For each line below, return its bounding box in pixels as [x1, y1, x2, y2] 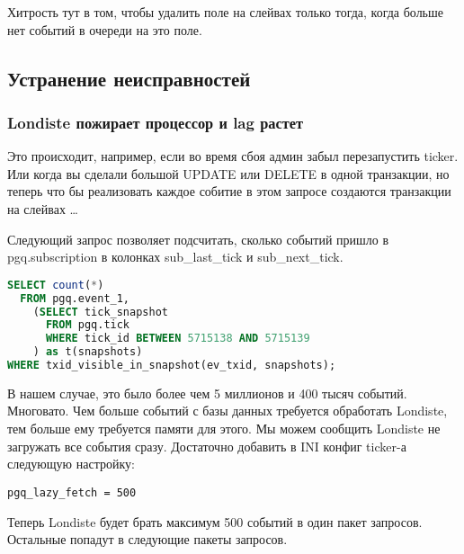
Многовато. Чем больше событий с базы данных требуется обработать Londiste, [7, 401, 448, 420]
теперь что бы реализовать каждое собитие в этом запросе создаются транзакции [7, 182, 451, 201]
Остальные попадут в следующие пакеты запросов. [7, 530, 288, 549]
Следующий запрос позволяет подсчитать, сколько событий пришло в [7, 229, 389, 248]
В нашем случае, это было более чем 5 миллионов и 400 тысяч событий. [7, 383, 407, 402]
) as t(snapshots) [32, 345, 143, 359]
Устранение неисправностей [7, 64, 251, 92]
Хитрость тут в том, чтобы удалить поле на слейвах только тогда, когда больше [7, 3, 443, 21]
